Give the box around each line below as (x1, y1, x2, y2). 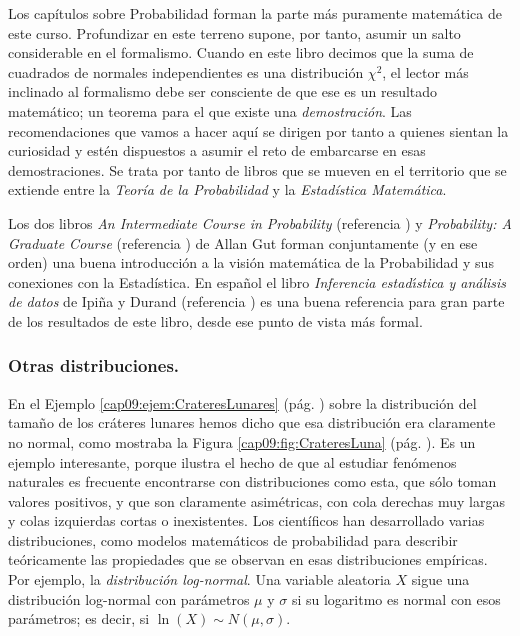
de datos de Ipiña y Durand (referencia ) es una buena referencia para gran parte (8, 291, 505, 312)
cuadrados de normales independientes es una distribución (8, 61, 364, 82)
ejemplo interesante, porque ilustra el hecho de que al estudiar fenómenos (8, 451, 457, 472)
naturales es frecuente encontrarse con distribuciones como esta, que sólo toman (8, 471, 497, 492)
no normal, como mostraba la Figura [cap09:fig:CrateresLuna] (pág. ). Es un (8, 431, 476, 452)
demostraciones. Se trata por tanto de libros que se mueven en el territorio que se (8, 159, 507, 180)
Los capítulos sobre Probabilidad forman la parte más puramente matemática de (8, 3, 503, 23)
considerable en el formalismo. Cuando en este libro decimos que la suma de (8, 42, 474, 63)
